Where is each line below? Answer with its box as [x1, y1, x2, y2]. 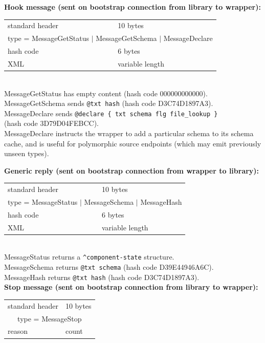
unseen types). [4, 148, 49, 159]
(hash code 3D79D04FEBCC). [4, 118, 99, 128]
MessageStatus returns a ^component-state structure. [4, 251, 174, 262]
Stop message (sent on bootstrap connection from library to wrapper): [4, 282, 258, 292]
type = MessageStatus [8, 197, 78, 207]
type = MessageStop [17, 313, 82, 324]
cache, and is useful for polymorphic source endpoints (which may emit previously [4, 138, 261, 148]
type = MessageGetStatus [8, 33, 89, 44]
